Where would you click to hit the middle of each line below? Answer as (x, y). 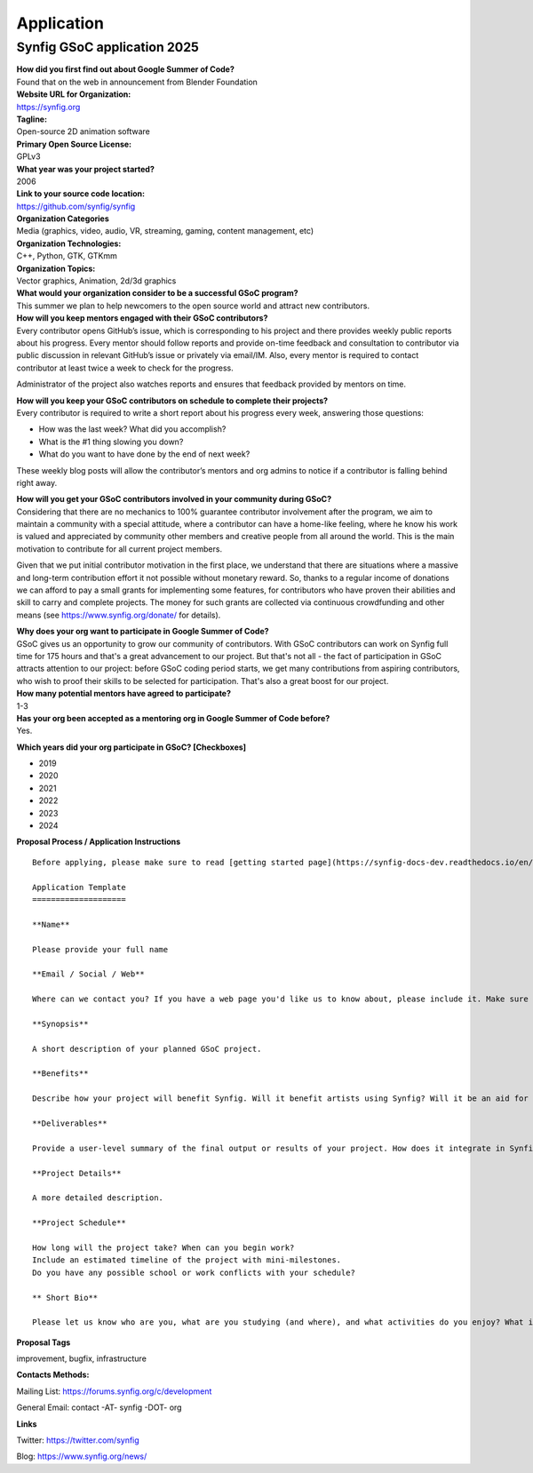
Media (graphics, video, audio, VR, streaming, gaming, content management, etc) (165, 231)
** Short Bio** (65, 1298)
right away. (37, 482)
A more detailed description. (98, 1198)
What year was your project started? (85, 169)
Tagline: (32, 119)
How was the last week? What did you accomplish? (132, 429)
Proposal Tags (44, 1342)
